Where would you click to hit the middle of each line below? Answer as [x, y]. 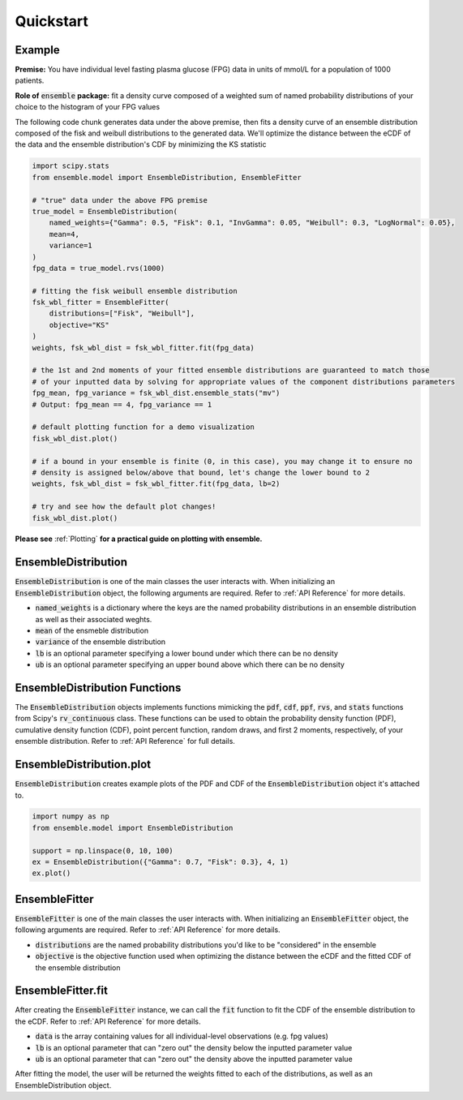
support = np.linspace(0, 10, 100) [103, 851]
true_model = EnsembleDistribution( [105, 211]
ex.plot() [51, 873]
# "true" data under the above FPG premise [120, 200]
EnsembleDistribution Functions [98, 687]
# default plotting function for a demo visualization [143, 427]
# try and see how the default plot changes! [124, 507]
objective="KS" [79, 325]
